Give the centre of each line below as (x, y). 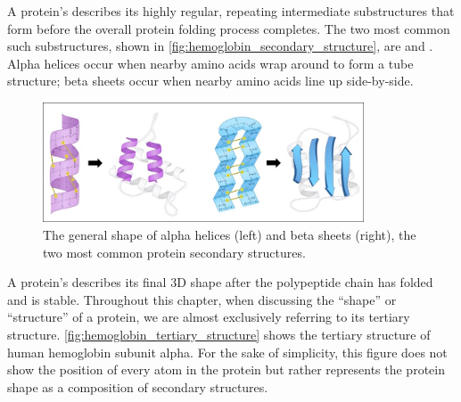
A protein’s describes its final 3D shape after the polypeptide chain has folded (220, 282)
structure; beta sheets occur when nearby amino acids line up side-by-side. (210, 81)
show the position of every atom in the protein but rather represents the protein (226, 369)
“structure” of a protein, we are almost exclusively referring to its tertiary (209, 317)
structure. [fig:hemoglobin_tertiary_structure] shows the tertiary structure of (219, 334)
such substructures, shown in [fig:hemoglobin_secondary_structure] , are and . (220, 46)
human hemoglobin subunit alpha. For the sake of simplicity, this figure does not (227, 352)
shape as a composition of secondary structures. (138, 386)
